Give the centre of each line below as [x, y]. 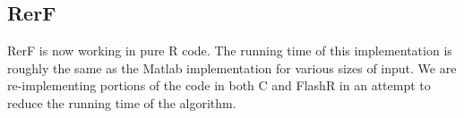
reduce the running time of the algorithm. [122, 102]
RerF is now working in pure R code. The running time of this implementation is [230, 51]
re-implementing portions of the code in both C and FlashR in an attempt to [219, 85]
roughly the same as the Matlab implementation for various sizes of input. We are [232, 67]
